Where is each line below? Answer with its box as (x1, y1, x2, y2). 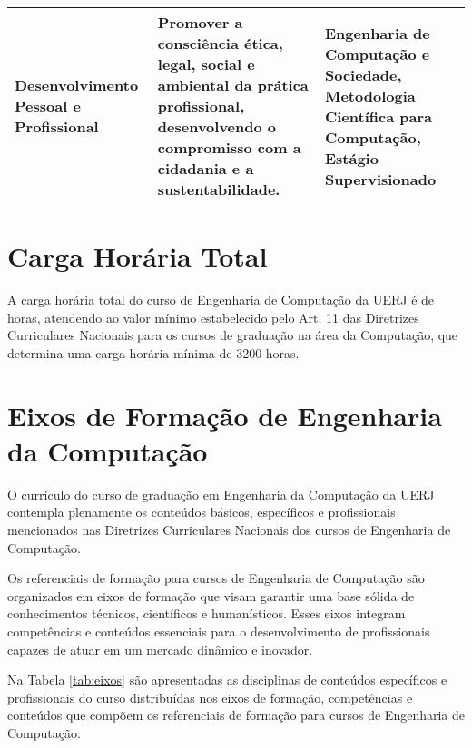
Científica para (324, 105, 432, 127)
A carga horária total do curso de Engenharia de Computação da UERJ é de (7, 290, 435, 309)
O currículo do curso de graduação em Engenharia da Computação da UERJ (7, 484, 435, 503)
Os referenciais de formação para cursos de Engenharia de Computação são (7, 568, 425, 588)
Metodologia (324, 84, 416, 106)
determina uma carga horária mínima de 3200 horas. (7, 343, 300, 362)
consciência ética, (157, 33, 283, 53)
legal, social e (157, 53, 255, 74)
